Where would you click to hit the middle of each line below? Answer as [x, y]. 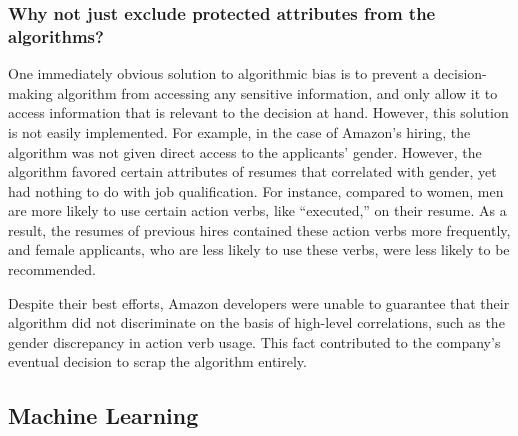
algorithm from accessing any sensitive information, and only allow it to [277, 92]
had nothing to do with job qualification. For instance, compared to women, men [256, 190]
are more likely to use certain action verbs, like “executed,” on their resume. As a [257, 210]
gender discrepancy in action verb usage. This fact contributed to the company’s [254, 341]
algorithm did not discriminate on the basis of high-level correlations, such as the [256, 322]
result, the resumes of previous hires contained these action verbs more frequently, [259, 229]
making [30, 92]
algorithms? [56, 35]
